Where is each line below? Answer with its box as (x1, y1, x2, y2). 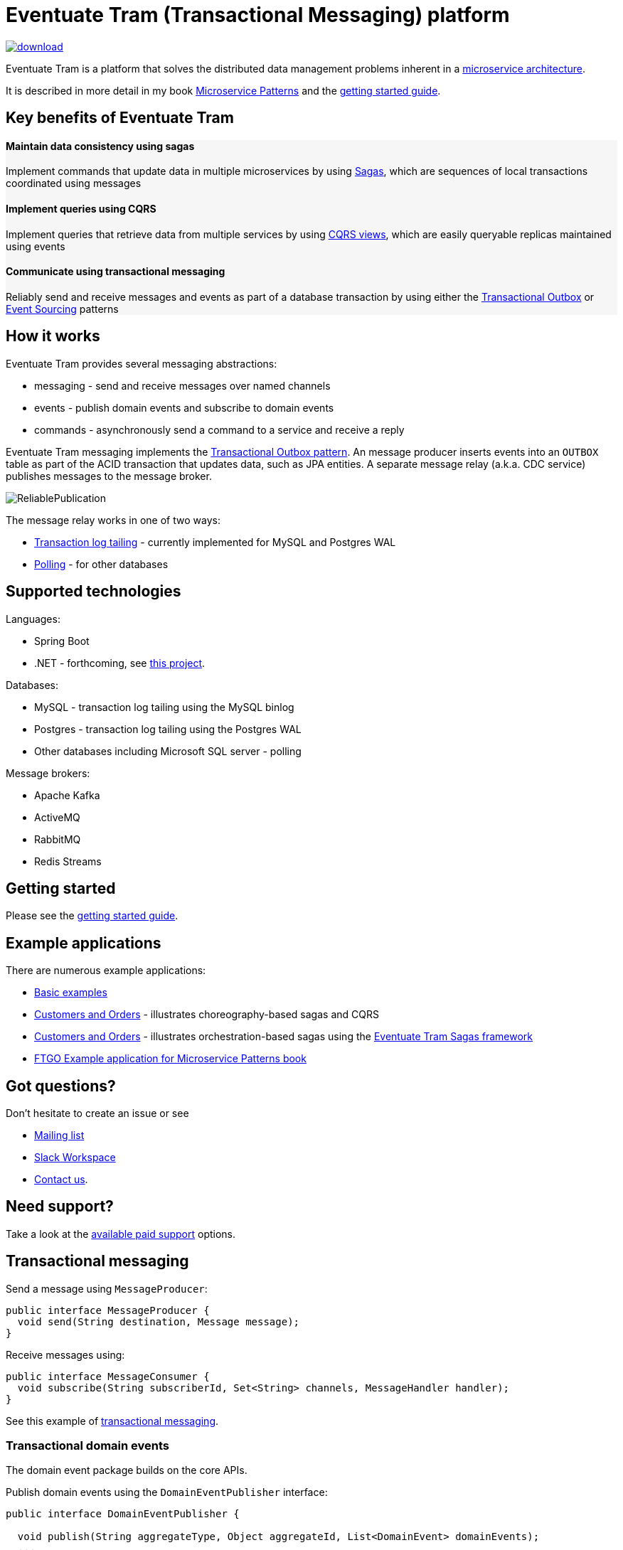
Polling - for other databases (34, 557, 169, 570)
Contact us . (34, 1173, 88, 1186)
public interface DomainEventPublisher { (6, 1508, 240, 1520)
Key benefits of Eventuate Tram (6, 109, 234, 127)
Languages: (6, 612, 60, 625)
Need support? (6, 1197, 114, 1216)
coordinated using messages (6, 177, 142, 190)
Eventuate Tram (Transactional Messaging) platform (6, 3, 510, 27)
